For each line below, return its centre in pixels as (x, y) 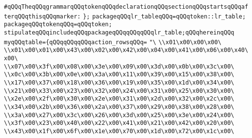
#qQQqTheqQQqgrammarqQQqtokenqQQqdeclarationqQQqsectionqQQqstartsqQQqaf (126, 7)
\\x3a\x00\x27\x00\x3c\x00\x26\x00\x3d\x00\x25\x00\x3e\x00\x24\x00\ (119, 115)
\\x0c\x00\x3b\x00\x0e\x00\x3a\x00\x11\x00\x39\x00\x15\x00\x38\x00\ (119, 75)
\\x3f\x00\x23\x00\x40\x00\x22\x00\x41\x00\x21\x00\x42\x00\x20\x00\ (119, 123)
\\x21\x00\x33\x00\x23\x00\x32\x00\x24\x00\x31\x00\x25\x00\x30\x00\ (119, 91)
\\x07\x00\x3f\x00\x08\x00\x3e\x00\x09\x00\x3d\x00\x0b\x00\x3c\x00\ (119, 66)
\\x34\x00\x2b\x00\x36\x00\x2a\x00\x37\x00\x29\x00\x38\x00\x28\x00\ (119, 107)
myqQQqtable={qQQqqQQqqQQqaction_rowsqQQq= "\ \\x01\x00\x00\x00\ (113, 42)
